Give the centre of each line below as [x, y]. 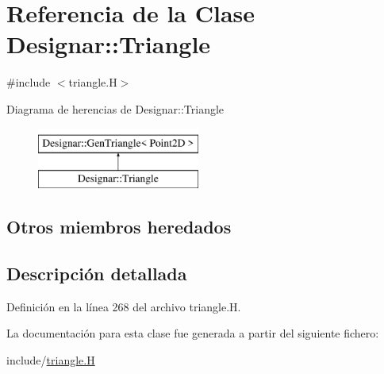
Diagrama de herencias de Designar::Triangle [115, 108]
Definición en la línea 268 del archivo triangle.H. [124, 306]
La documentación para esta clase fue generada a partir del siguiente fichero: [193, 333]
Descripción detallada [97, 273]
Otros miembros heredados [119, 227]
